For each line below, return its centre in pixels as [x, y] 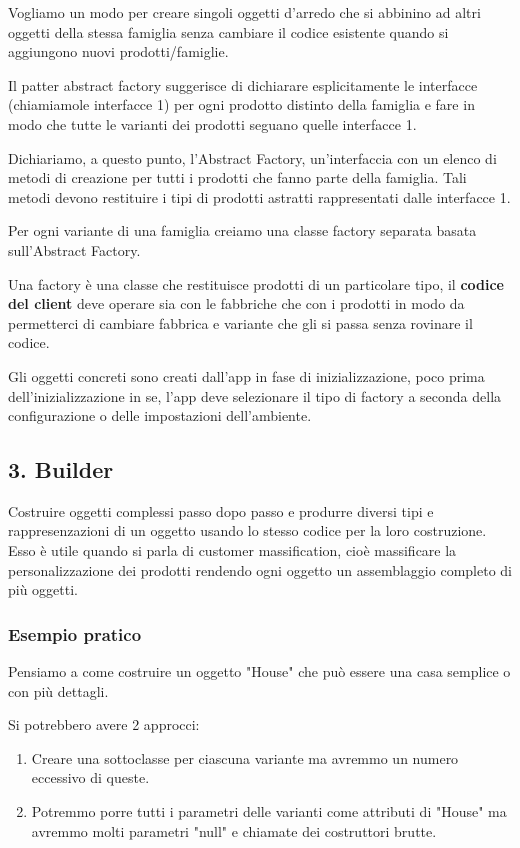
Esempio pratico [75, 633]
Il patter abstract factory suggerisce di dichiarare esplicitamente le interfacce [243, 84]
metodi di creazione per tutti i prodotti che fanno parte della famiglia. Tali [237, 177]
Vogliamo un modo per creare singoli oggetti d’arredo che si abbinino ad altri [244, 12]
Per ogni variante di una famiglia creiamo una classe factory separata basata [242, 230]
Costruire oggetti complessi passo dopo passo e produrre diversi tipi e [221, 510]
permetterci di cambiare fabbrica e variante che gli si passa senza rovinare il [240, 322]
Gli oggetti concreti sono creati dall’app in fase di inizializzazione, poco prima [246, 375]
